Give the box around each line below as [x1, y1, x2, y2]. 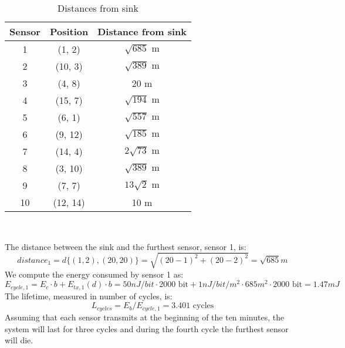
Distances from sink [58, 1, 138, 15]
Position [49, 25, 89, 38]
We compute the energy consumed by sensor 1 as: [5, 268, 184, 280]
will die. [5, 334, 33, 346]
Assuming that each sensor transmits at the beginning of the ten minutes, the [5, 310, 285, 323]
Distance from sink [97, 25, 187, 38]
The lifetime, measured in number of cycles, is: [5, 289, 172, 302]
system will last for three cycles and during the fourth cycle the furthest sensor [5, 322, 289, 335]
